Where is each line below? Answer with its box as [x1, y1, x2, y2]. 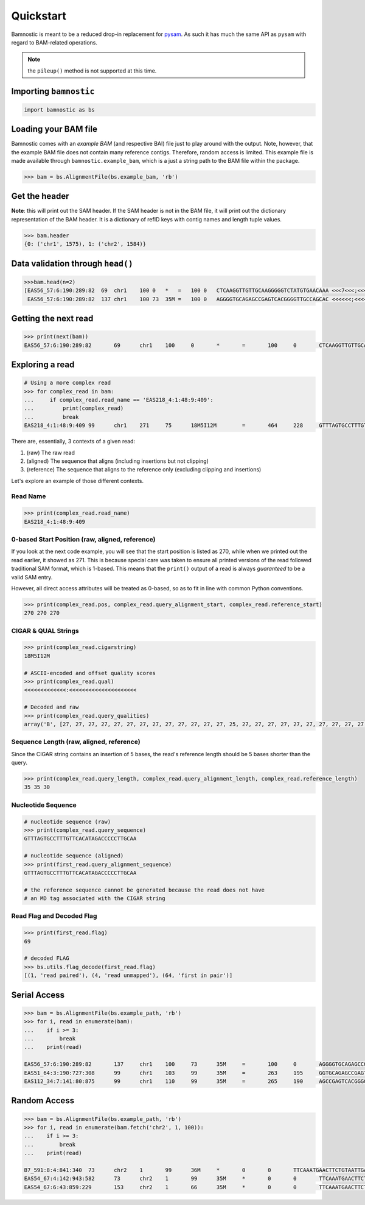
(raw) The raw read [26, 449, 75, 456]
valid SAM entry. [11, 573, 53, 581]
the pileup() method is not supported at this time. [27, 67, 157, 74]
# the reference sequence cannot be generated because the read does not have [24, 886, 265, 893]
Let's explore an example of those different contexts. [11, 477, 144, 484]
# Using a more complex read [24, 379, 111, 387]
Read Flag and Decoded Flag [11, 912, 97, 920]
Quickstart [11, 9, 67, 23]
